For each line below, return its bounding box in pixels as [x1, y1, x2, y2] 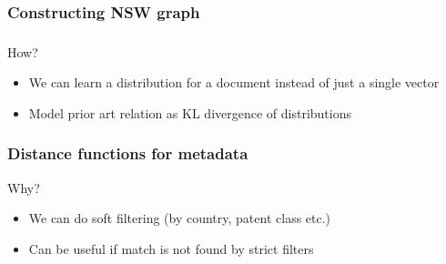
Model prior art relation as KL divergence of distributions [28, 103, 351, 122]
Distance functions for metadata [7, 142, 248, 165]
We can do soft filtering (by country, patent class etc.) [28, 208, 331, 228]
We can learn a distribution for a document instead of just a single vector [28, 73, 440, 92]
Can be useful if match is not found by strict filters [28, 239, 314, 258]
